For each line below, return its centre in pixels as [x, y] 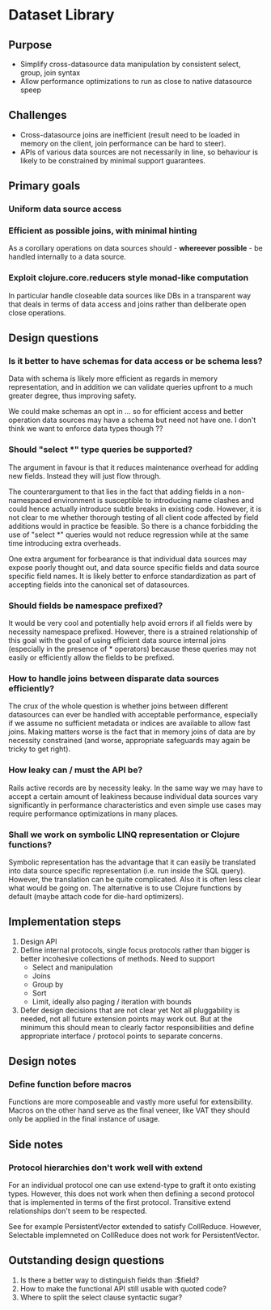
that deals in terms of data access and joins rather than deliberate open [127, 304]
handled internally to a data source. [68, 257]
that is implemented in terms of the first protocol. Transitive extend [119, 1202]
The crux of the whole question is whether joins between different [119, 706]
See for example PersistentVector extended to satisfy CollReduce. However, [135, 1227]
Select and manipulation [72, 967]
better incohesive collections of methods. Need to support [117, 958]
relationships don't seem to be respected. [78, 1211]
